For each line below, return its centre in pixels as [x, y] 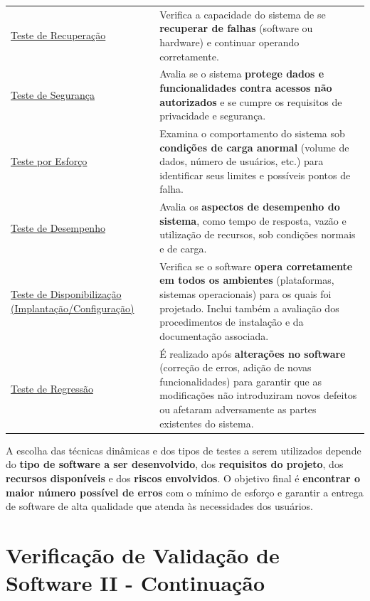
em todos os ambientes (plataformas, [247, 280]
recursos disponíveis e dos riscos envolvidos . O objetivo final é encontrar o [183, 478]
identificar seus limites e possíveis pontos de [255, 175]
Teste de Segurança [53, 94]
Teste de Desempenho [58, 227]
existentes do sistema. [207, 423]
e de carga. [183, 248]
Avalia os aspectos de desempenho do [250, 207]
